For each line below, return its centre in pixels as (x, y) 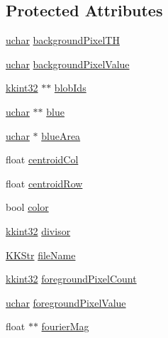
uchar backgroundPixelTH (63, 40)
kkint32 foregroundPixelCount (71, 279)
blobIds (70, 88)
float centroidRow (44, 183)
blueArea (61, 135)
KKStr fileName (41, 255)
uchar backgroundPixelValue (68, 64)
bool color (27, 207)
